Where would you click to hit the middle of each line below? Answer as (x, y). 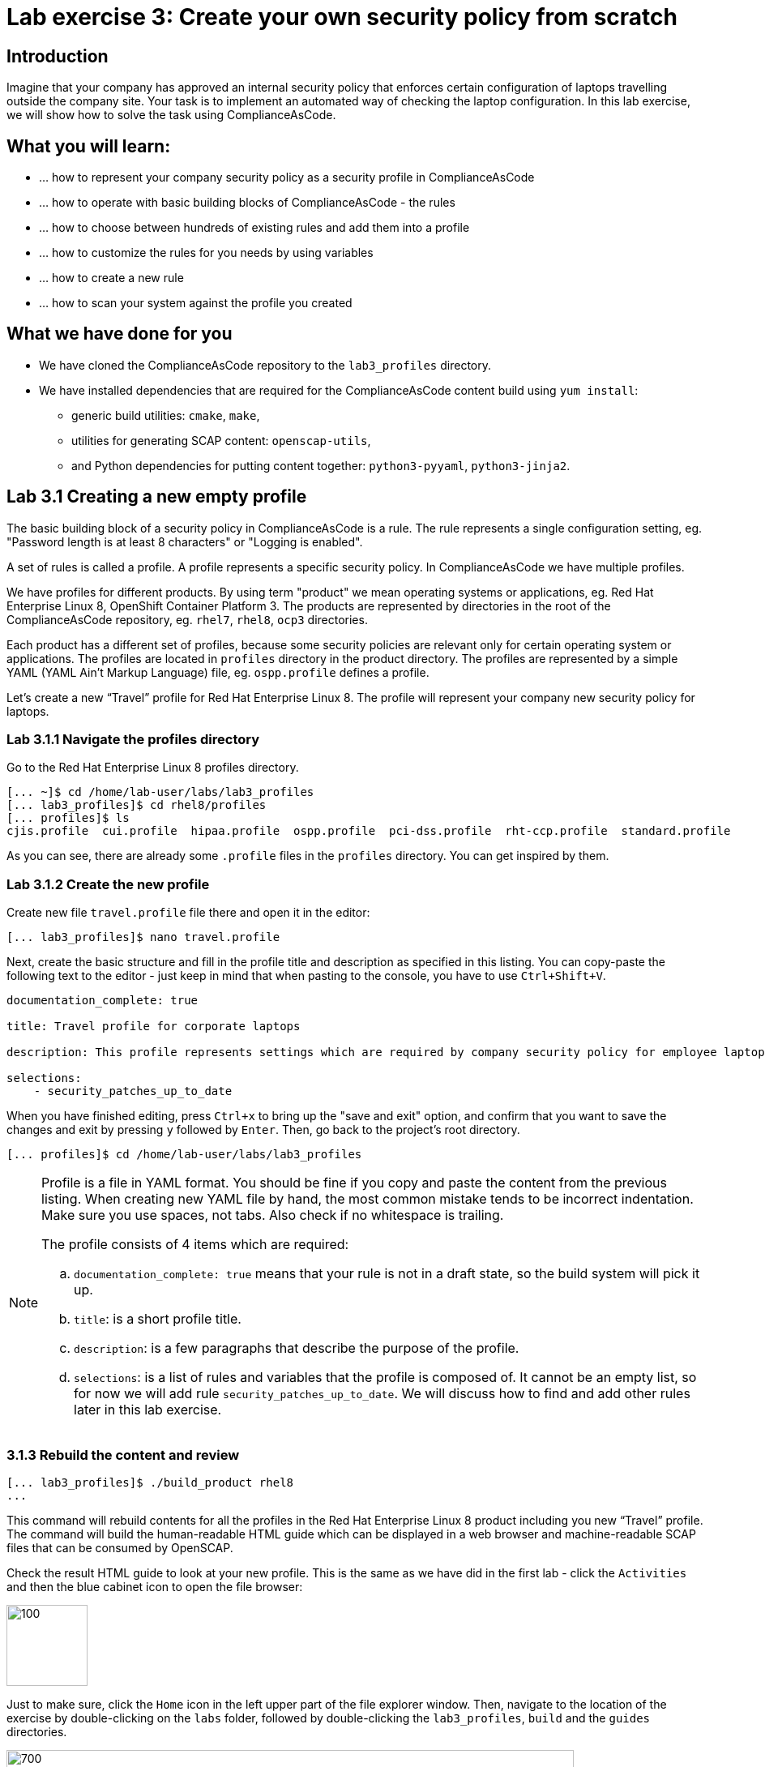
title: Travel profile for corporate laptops (154, 1027)
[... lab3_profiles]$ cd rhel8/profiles (137, 805)
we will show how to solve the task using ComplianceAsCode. (171, 115)
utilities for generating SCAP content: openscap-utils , (221, 440)
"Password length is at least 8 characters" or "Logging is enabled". (185, 541)
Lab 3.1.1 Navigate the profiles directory (133, 740)
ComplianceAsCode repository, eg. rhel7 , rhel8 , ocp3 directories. (187, 619)
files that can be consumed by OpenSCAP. (120, 1547)
